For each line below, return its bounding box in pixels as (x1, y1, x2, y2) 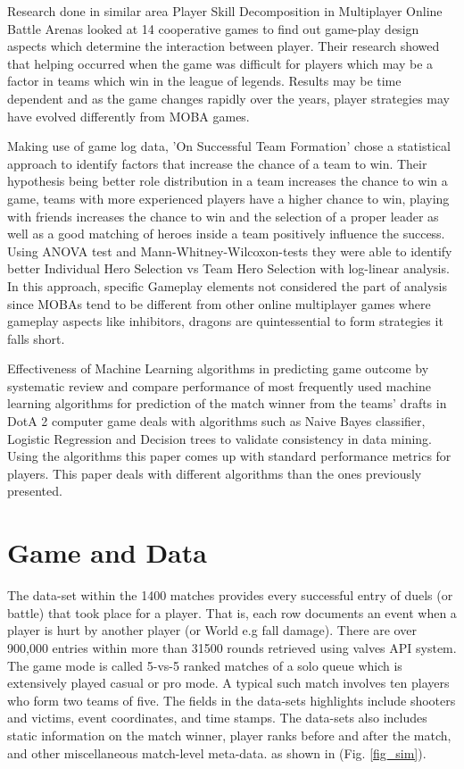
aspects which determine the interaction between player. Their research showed (7, 37, 440, 55)
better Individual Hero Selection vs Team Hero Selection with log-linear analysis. (7, 259, 450, 278)
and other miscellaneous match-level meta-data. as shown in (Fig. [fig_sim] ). (7, 743, 427, 762)
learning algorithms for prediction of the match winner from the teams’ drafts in (7, 394, 447, 413)
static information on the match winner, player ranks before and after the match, (7, 725, 452, 744)
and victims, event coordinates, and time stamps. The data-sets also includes (7, 708, 427, 727)
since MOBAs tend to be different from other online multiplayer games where (7, 294, 431, 313)
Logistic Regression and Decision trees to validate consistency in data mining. (7, 429, 432, 447)
